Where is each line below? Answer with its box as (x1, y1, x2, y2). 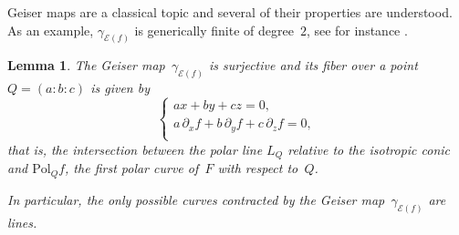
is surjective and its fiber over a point (208, 56, 418, 75)
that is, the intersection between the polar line (7, 139, 263, 158)
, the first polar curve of (65, 158, 199, 178)
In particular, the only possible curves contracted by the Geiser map (7, 189, 385, 209)
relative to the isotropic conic (287, 139, 451, 158)
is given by (90, 78, 150, 97)
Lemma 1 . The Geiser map (7, 56, 165, 75)
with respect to (217, 158, 298, 178)
